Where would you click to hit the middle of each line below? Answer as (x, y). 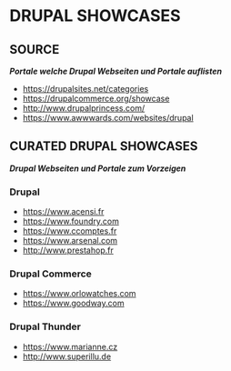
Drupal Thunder (45, 326)
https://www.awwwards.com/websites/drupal (108, 118)
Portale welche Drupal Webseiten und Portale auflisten (116, 71)
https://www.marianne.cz (70, 346)
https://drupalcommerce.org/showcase (96, 98)
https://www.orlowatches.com (79, 294)
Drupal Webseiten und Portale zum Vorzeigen (98, 168)
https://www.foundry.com (71, 221)
